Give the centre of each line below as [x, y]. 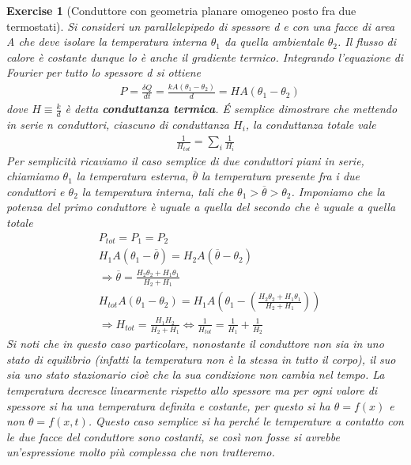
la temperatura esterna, [132, 176]
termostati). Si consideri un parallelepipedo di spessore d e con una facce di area [201, 26]
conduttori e [36, 191]
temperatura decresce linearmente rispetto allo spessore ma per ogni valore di [192, 390]
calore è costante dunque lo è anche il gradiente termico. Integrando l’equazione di [205, 57]
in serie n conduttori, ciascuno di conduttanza [118, 124]
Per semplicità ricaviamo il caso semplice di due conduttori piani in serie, [185, 160]
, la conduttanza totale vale [311, 124]
